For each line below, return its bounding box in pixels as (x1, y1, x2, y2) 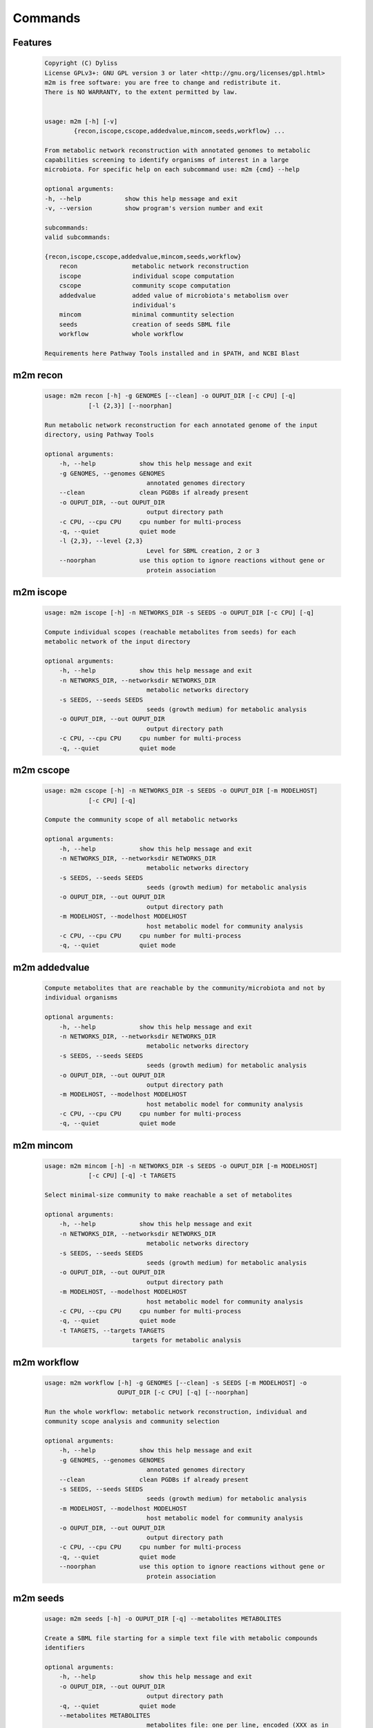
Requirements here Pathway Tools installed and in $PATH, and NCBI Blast (44, 349, 300, 357)
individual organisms (44, 994, 118, 1002)
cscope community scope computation (59, 282, 231, 290)
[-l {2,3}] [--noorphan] (88, 402, 173, 409)
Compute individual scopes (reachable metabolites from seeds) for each (44, 628, 296, 636)
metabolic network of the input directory (44, 638, 191, 646)
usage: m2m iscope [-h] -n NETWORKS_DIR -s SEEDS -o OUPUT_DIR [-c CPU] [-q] (44, 609, 314, 617)
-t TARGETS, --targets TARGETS (59, 1326, 165, 1334)
